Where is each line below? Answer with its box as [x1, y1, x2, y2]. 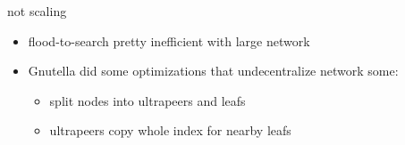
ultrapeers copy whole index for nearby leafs [49, 121, 291, 140]
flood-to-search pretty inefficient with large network [28, 31, 310, 50]
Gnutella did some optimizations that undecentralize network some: [28, 61, 399, 80]
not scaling [7, 2, 67, 20]
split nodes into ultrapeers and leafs [49, 91, 246, 109]
